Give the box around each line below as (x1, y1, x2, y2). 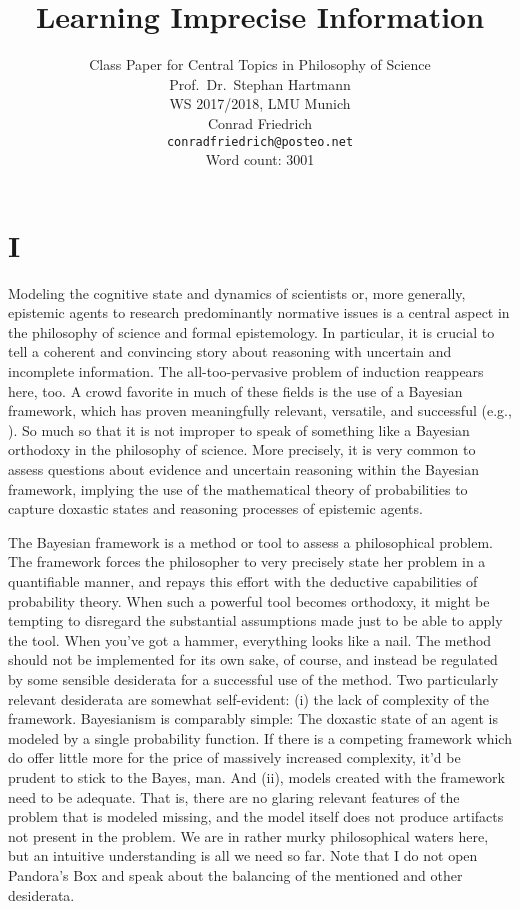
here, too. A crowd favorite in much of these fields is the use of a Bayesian (8, 380, 463, 401)
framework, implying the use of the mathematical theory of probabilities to (8, 478, 468, 499)
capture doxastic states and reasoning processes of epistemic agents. (8, 498, 423, 519)
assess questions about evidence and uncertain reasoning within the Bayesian (8, 459, 480, 480)
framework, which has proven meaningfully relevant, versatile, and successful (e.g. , (8, 400, 512, 421)
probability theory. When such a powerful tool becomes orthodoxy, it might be (8, 590, 490, 611)
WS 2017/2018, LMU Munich (169, 93, 351, 114)
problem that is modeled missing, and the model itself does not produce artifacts (8, 806, 504, 827)
